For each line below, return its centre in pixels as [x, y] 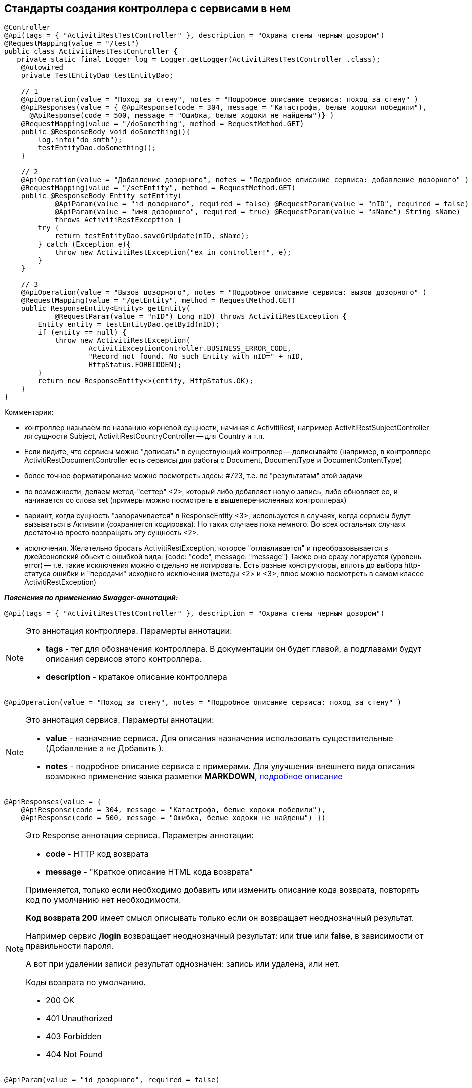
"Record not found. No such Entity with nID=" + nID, [196, 357]
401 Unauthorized [79, 1018]
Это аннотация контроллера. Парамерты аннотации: [129, 631]
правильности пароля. [70, 946]
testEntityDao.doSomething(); [97, 148]
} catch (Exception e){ [84, 244]
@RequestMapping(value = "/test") [72, 43]
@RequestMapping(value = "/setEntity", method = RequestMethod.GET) [158, 188]
